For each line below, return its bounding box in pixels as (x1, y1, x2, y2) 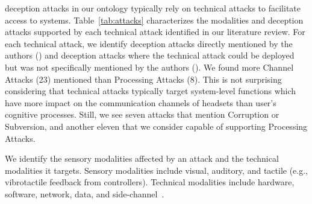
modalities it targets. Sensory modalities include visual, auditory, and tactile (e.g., (5, 164, 308, 176)
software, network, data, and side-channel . (5, 187, 164, 200)
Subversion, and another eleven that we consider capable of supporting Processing (5, 120, 308, 132)
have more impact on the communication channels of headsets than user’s (5, 96, 276, 109)
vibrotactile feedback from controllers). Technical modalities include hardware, (5, 176, 295, 188)
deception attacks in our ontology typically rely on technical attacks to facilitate (5, 2, 301, 14)
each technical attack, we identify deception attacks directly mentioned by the (5, 37, 293, 49)
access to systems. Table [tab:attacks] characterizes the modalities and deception (5, 13, 304, 26)
